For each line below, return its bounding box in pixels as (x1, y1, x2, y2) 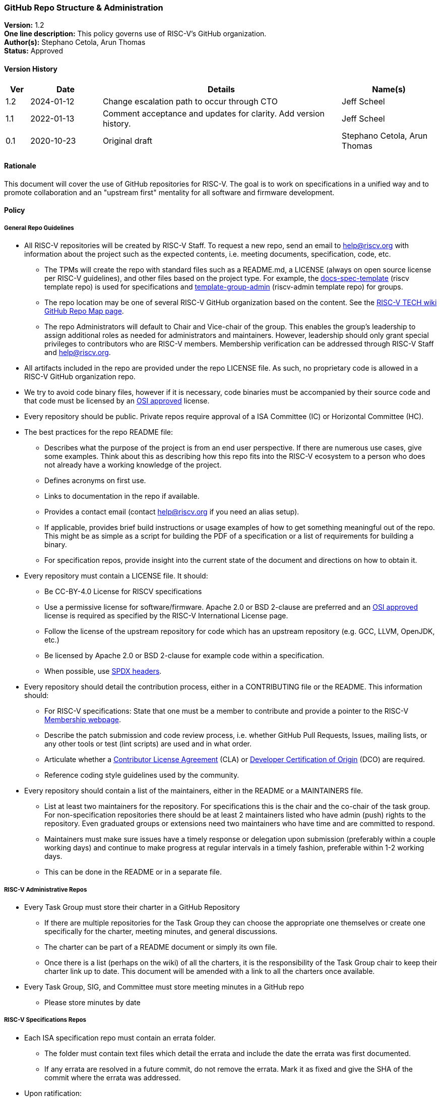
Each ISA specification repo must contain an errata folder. (24, 1033, 216, 1042)
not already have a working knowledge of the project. (44, 460, 222, 470)
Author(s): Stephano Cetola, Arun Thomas (4, 38, 146, 47)
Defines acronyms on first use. (44, 476, 146, 485)
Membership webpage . (44, 715, 121, 724)
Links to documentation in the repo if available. (44, 492, 200, 501)
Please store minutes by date (44, 998, 141, 1007)
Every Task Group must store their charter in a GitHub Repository (24, 902, 240, 911)
